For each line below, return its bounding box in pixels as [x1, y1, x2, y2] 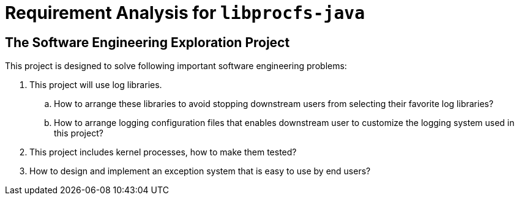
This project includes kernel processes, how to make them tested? [29, 147, 297, 158]
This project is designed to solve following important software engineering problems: [5, 61, 347, 72]
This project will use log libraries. [29, 80, 162, 91]
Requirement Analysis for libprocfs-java [5, 2, 365, 23]
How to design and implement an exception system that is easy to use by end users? [29, 166, 371, 177]
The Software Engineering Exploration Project [5, 34, 290, 50]
